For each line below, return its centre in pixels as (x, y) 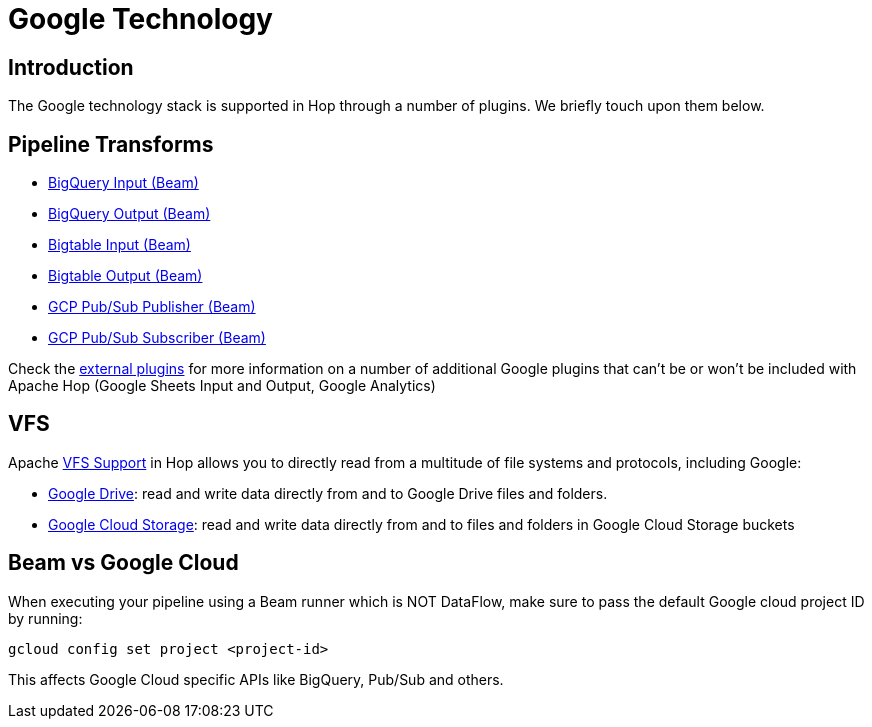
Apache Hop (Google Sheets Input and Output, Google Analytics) (222, 386)
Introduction (71, 67)
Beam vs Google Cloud (123, 563)
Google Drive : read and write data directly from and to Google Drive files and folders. (328, 493)
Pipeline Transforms (111, 144)
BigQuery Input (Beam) (123, 183)
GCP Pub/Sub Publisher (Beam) (152, 307)
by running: (45, 618)
